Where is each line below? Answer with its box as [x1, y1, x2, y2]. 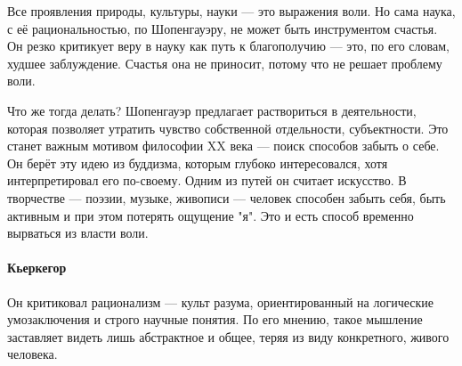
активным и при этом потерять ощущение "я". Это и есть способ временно [7, 206, 414, 224]
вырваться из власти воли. [7, 224, 149, 242]
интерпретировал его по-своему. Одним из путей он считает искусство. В [7, 171, 407, 190]
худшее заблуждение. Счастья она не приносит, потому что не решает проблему [7, 53, 442, 72]
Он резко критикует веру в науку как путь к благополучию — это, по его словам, [7, 37, 450, 55]
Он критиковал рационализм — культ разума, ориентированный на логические [7, 292, 434, 311]
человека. [7, 345, 58, 363]
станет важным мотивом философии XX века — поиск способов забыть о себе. [7, 136, 440, 155]
